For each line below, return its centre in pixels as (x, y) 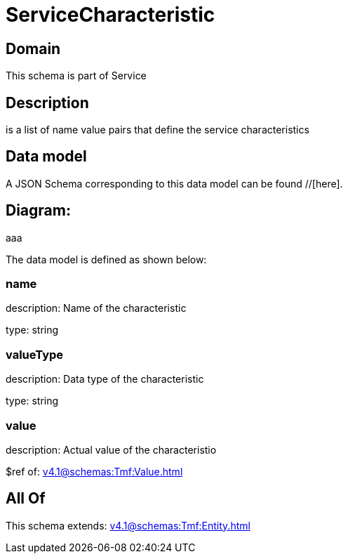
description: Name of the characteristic (96, 308)
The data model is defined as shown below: (106, 259)
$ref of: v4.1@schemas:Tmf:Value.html (94, 471)
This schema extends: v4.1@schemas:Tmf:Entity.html (128, 525)
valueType (35, 354)
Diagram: (38, 211)
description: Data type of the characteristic (105, 379)
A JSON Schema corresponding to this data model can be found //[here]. (174, 183)
